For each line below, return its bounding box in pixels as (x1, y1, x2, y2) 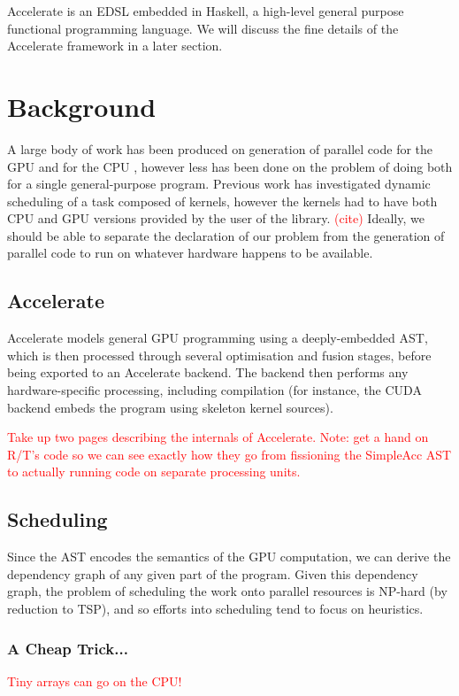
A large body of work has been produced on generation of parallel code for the (7, 139, 433, 158)
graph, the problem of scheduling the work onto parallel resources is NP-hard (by (7, 582, 448, 600)
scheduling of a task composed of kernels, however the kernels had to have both (7, 191, 438, 210)
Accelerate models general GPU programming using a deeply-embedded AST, (7, 329, 428, 347)
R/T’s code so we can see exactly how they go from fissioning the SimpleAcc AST (7, 445, 452, 463)
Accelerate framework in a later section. (7, 36, 223, 55)
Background (7, 88, 157, 124)
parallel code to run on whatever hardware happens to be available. (7, 244, 373, 262)
